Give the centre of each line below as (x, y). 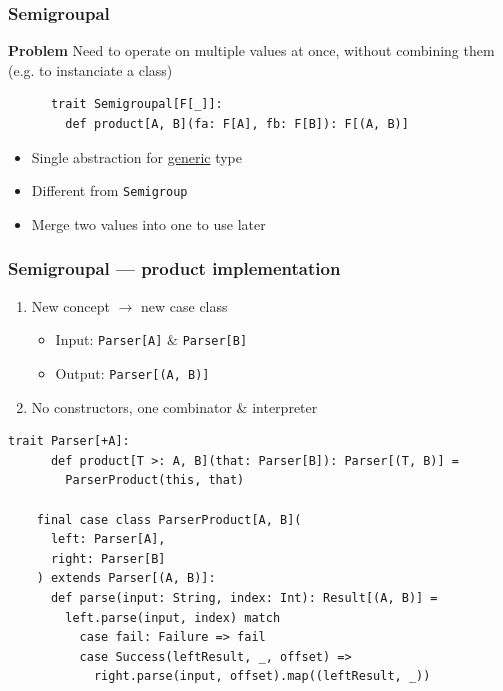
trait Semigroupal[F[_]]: (136, 104)
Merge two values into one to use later (148, 223)
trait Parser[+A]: (69, 441)
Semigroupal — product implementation (174, 268)
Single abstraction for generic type (137, 156)
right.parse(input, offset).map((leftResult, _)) (262, 676)
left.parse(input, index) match (173, 617)
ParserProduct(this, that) (155, 480)
